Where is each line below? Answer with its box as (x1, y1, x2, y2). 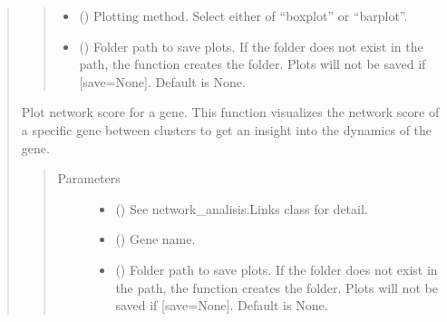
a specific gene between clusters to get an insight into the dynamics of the (21, 120, 432, 139)
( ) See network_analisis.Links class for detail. (115, 199, 368, 218)
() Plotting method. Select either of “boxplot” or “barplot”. (79, 6, 408, 24)
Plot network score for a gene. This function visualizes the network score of (21, 102, 440, 122)
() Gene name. (115, 229, 196, 249)
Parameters (57, 169, 121, 188)
